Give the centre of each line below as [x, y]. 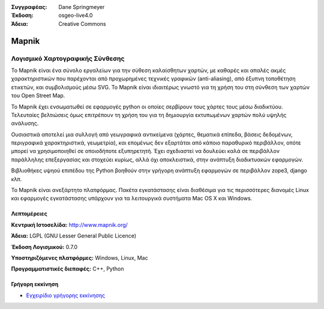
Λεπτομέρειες [29, 214]
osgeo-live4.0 [76, 16]
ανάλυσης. [25, 124]
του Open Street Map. [38, 95]
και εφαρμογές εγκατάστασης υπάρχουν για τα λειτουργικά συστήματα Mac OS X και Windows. [132, 199]
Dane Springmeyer [82, 7]
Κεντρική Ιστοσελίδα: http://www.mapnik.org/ [70, 224]
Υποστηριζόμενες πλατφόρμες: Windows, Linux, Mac [79, 257]
